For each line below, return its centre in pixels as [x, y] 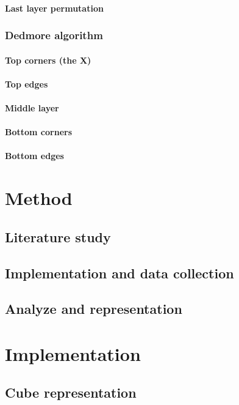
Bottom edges [34, 156]
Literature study [58, 236]
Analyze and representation [94, 309]
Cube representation [71, 392]
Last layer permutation [54, 8]
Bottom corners [38, 132]
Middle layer [32, 108]
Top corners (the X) [48, 60]
